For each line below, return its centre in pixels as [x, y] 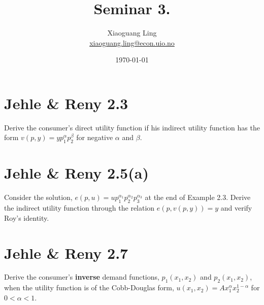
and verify [236, 208]
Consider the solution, [38, 197]
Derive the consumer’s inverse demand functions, [82, 277]
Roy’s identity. [27, 217]
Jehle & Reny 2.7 [66, 252]
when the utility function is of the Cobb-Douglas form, [89, 287]
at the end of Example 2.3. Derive [198, 197]
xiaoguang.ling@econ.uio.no [132, 42]
